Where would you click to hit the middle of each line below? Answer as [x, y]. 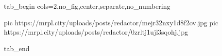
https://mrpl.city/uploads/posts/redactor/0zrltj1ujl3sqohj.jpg [96, 32]
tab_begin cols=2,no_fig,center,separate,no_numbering [87, 6]
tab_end [17, 48]
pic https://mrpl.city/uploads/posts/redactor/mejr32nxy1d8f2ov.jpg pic [111, 22]
